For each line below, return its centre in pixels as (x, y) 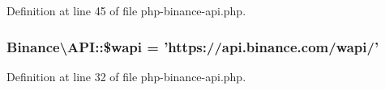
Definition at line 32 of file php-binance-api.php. (126, 76)
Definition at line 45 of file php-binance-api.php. (126, 10)
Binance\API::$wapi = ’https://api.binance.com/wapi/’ (193, 46)
